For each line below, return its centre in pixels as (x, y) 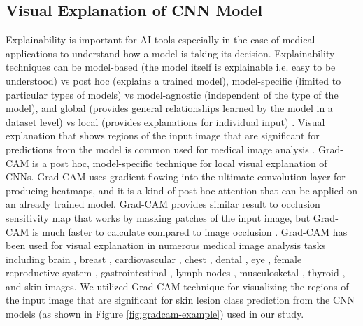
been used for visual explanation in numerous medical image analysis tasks (166, 245)
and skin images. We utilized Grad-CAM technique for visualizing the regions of (177, 286)
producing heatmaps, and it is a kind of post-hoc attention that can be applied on (182, 190)
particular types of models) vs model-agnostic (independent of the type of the (172, 94)
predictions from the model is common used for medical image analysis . (161, 149)
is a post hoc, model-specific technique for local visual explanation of (180, 163)
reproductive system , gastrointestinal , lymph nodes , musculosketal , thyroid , (176, 272)
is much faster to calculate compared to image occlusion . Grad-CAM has (190, 231)
